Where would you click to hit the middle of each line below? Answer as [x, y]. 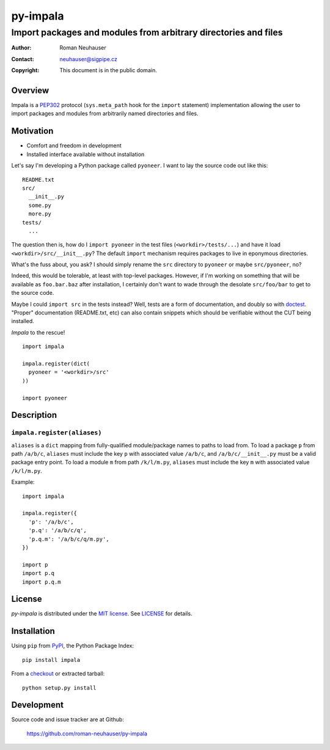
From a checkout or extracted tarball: [58, 674]
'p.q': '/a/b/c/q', [57, 530]
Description [34, 415]
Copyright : [25, 70]
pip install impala [51, 660]
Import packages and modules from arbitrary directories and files [147, 32]
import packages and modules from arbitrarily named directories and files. [105, 114]
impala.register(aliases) [57, 433]
